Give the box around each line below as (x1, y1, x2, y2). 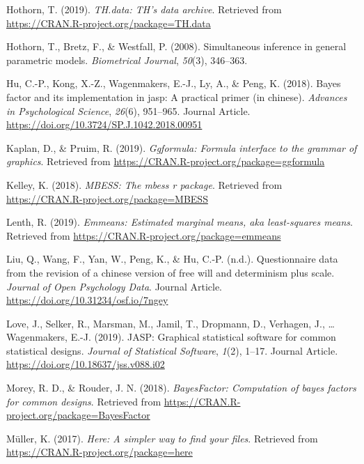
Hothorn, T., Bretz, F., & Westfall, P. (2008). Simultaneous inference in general (6, 39, 347, 54)
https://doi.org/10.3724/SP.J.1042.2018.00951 (6, 117, 203, 132)
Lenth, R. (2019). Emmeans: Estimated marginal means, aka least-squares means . (6, 215, 353, 229)
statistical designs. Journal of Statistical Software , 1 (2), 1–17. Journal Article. (6, 343, 338, 357)
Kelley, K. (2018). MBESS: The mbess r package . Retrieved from (6, 177, 283, 192)
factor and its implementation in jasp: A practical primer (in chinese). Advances (6, 89, 347, 104)
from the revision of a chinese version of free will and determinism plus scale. (6, 265, 335, 279)
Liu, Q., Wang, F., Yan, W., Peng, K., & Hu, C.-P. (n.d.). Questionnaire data (6, 252, 338, 266)
